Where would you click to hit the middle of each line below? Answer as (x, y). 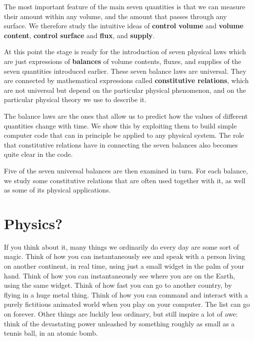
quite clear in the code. (38, 154)
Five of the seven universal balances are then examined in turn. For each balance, (126, 170)
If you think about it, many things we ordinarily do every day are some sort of (122, 246)
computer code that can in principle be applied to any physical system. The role (124, 135)
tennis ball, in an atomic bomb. (51, 333)
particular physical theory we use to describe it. (75, 99)
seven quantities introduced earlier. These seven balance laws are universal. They (125, 71)
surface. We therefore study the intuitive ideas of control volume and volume (124, 26)
